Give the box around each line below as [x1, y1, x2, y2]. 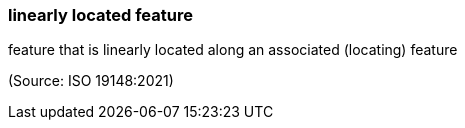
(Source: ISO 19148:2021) [8, 72, 174, 90]
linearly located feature [8, 5, 193, 25]
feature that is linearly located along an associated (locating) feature [8, 41, 458, 59]
